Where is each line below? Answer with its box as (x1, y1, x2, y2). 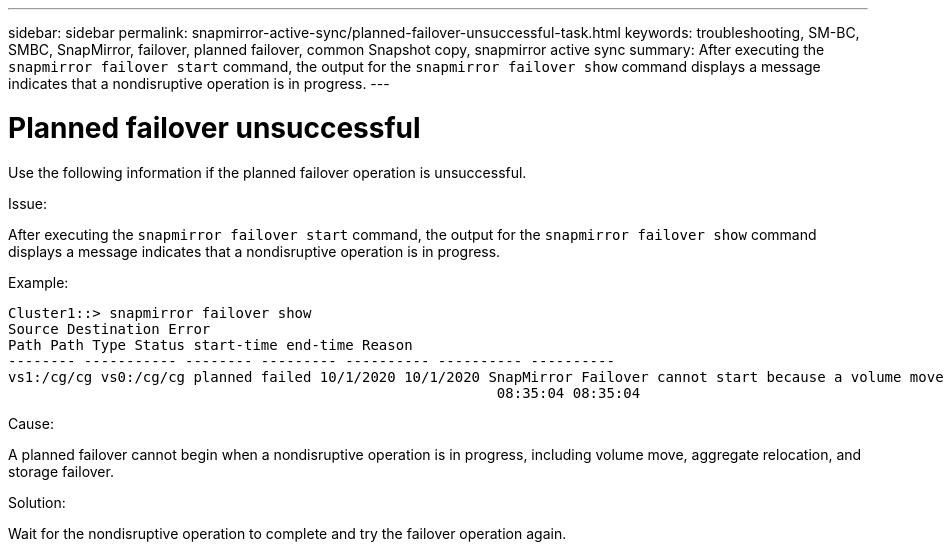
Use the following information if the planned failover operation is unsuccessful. (8, 163, 527, 181)
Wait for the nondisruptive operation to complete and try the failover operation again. (8, 524, 567, 542)
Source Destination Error (8, 320, 211, 337)
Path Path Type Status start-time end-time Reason (8, 336, 413, 353)
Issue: (8, 194, 48, 212)
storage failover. (8, 462, 114, 480)
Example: (8, 273, 69, 291)
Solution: (8, 493, 66, 511)
